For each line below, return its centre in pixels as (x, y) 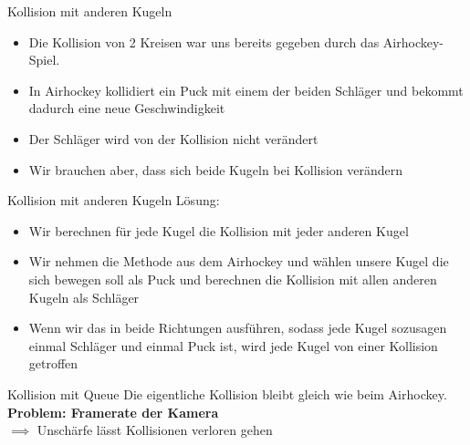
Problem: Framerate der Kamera (113, 412)
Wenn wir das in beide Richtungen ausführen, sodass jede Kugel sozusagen (238, 328)
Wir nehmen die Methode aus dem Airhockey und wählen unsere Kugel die (239, 261)
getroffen (53, 363)
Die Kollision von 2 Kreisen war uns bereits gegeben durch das (204, 41)
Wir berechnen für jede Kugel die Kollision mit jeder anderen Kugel (219, 230)
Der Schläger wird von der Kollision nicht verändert (173, 138)
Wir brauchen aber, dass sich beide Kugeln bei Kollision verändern (216, 169)
